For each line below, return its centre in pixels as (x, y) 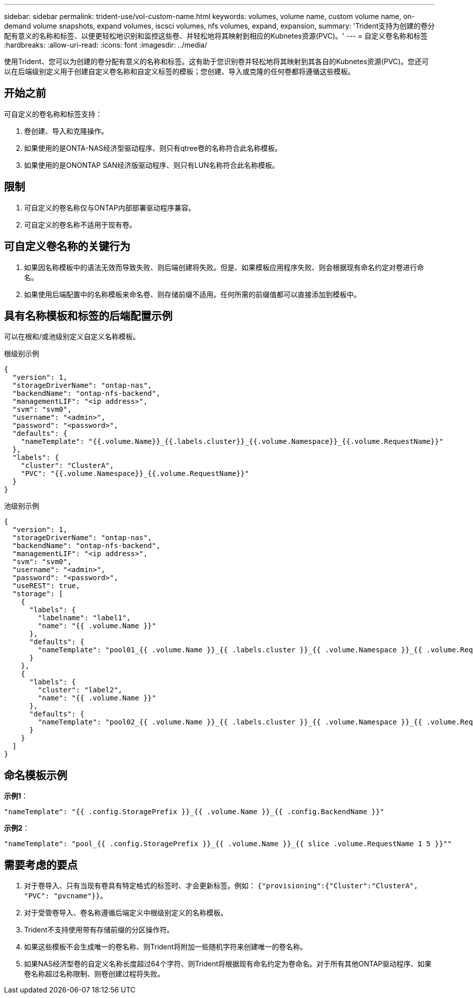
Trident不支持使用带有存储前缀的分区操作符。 (99, 930)
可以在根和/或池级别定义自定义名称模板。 (72, 337)
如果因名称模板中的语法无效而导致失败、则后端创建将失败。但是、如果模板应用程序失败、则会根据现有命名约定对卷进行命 (224, 267)
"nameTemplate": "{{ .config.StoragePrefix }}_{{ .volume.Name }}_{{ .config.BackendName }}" (194, 812)
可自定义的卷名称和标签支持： (53, 114)
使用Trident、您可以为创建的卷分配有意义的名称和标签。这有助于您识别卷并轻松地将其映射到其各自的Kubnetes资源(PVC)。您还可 (216, 61)
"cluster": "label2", (80, 690)
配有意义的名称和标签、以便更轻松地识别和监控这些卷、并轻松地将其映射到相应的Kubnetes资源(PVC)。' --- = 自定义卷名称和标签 (216, 36)
